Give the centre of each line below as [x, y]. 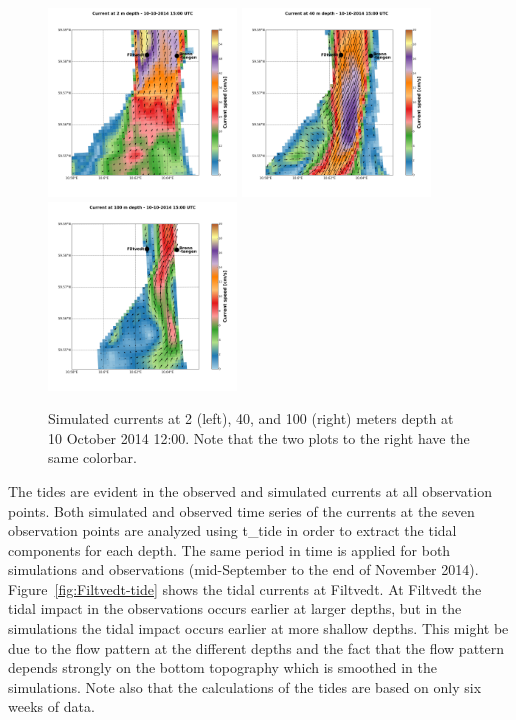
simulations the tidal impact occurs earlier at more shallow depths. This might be [258, 628]
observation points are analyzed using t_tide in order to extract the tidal [232, 530]
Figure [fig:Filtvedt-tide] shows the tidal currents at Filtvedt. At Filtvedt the [245, 588]
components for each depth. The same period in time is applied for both [229, 549]
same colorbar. [92, 457]
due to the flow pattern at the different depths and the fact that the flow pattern [256, 647]
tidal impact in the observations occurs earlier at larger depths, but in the [235, 608]
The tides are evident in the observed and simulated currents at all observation [250, 490]
